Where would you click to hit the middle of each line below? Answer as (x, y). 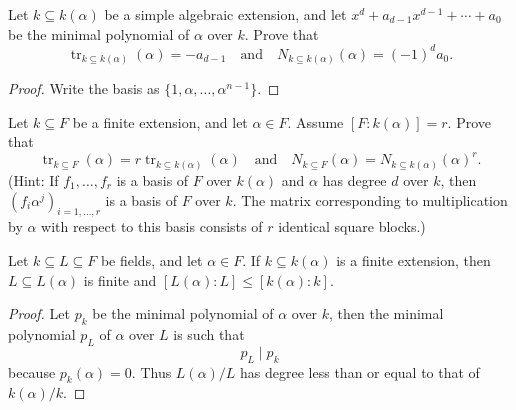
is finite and (120, 279)
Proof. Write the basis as (84, 88)
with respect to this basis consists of (152, 226)
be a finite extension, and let (160, 121)
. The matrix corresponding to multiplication (370, 199)
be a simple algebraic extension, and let (225, 14)
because (32, 371)
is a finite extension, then (413, 259)
